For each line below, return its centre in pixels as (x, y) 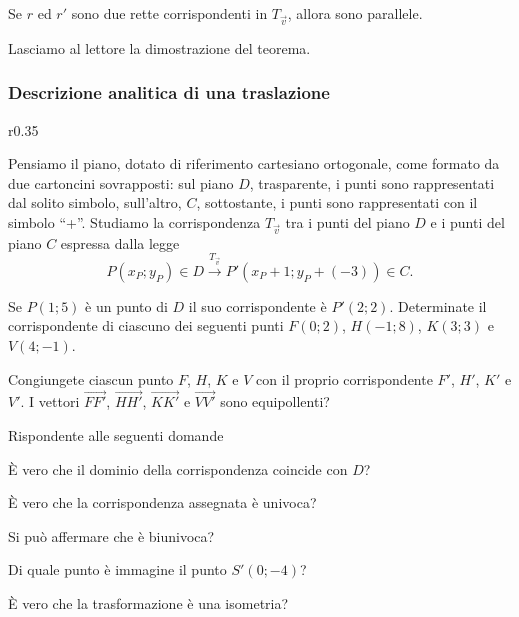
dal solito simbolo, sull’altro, (95, 202)
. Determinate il (438, 305)
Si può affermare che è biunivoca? (111, 535)
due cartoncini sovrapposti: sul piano (121, 182)
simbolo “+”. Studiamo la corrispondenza (134, 221)
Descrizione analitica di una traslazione (169, 92)
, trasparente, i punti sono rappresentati (372, 182)
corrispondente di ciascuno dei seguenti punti (146, 325)
